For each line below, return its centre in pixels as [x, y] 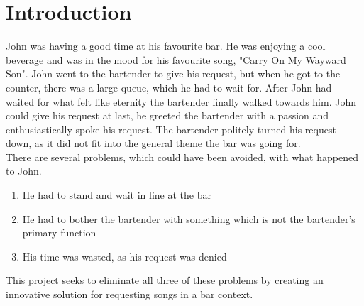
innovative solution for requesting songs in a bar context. [129, 294]
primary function [59, 233]
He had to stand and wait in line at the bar [117, 195]
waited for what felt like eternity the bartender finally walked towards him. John [181, 101]
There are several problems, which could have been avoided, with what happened [182, 157]
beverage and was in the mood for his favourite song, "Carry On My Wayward [176, 59]
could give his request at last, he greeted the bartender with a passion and [167, 115]
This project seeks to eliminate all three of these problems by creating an [165, 280]
